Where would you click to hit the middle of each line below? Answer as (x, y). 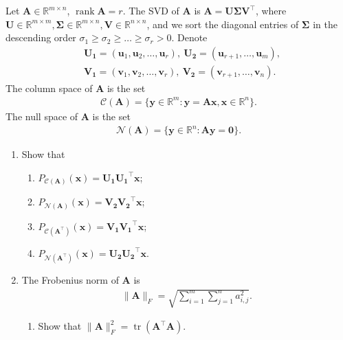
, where (271, 10)
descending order (41, 37)
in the (325, 24)
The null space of (42, 116)
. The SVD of (151, 10)
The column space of (49, 88)
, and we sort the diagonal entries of (223, 24)
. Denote (189, 37)
